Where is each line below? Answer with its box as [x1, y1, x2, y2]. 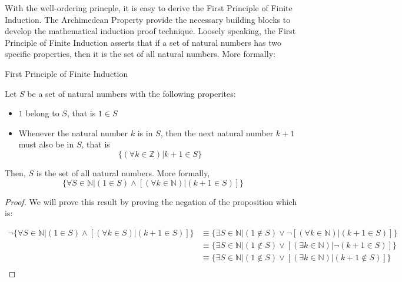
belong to [25, 107, 59, 119]
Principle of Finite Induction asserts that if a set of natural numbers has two [5, 36, 282, 48]
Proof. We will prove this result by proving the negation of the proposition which [5, 195, 297, 207]
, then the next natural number [160, 126, 274, 139]
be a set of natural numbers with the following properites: [27, 87, 236, 99]
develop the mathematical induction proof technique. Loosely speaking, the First [5, 25, 296, 37]
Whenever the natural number [18, 126, 128, 139]
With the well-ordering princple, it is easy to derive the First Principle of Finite [5, 2, 293, 14]
